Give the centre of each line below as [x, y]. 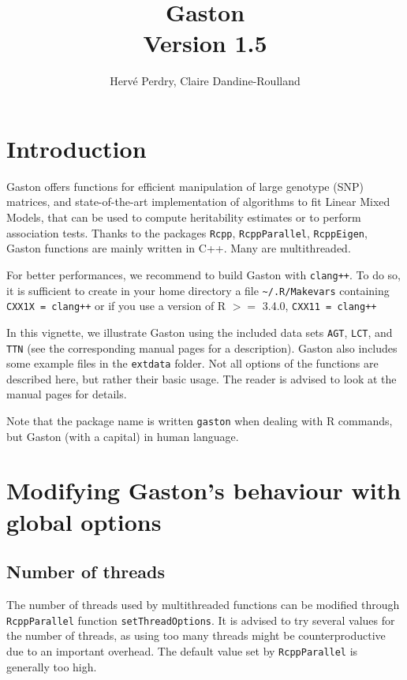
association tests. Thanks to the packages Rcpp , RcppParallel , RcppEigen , [187, 232]
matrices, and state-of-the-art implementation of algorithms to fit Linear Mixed [198, 202]
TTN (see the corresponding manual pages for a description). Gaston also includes [202, 347]
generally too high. [52, 666]
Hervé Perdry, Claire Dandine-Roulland [205, 81]
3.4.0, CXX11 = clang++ [319, 306]
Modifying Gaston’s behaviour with [204, 490]
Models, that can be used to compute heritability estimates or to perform [184, 217]
